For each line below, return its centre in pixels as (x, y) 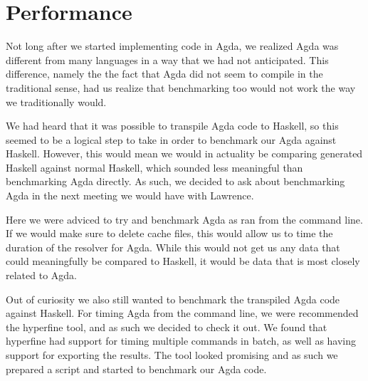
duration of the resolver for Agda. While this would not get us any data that (173, 247)
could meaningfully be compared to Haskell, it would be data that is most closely (183, 261)
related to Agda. (41, 275)
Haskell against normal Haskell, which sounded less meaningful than (154, 167)
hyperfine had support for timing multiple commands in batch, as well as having (181, 341)
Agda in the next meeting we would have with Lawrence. (130, 195)
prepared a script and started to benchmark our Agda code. (136, 369)
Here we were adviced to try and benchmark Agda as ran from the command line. (184, 219)
